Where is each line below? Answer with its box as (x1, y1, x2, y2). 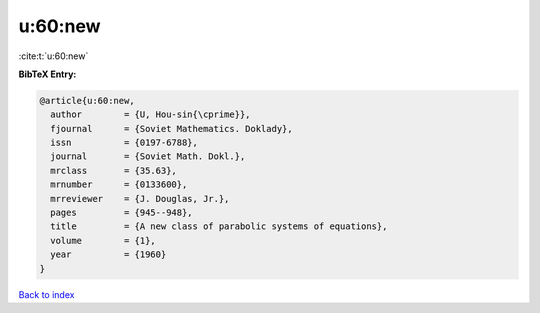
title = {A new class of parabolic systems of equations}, (50, 221, 388, 232)
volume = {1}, (50, 235, 157, 246)
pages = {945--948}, (50, 207, 194, 219)
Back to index (18, 288, 75, 300)
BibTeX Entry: (18, 68, 77, 80)
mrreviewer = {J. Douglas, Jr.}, (50, 193, 230, 204)
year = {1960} (50, 249, 167, 260)
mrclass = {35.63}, (50, 165, 177, 176)
